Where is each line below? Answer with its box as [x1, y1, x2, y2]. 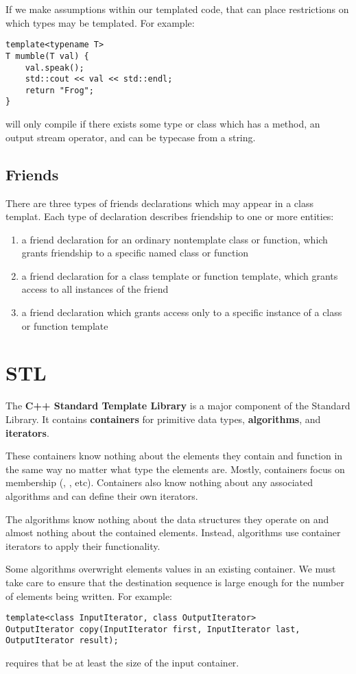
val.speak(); [25, 62, 84, 73]
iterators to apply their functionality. [5, 538, 161, 553]
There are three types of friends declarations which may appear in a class [5, 195, 313, 210]
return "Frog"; [25, 85, 94, 95]
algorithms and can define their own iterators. [5, 488, 198, 503]
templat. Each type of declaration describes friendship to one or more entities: [5, 209, 334, 224]
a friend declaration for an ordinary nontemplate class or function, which [21, 232, 328, 246]
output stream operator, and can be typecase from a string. [5, 130, 256, 144]
